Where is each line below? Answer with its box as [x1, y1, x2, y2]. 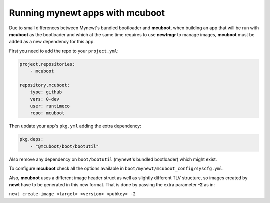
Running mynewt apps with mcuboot [9, 7, 165, 18]
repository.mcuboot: [19, 82, 70, 88]
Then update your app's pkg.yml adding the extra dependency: [9, 123, 142, 129]
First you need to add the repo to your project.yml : [9, 48, 119, 54]
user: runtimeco [30, 103, 70, 109]
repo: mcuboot [30, 110, 65, 116]
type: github [30, 89, 62, 95]
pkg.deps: [19, 136, 44, 142]
